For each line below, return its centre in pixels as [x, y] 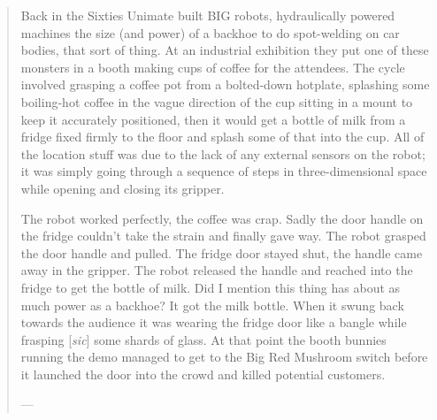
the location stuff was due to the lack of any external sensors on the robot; [223, 153]
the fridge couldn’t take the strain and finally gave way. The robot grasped [223, 236]
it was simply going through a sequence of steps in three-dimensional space [224, 171]
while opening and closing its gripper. [123, 188]
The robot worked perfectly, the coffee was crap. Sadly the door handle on [222, 218]
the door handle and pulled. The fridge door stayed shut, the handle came [222, 252]
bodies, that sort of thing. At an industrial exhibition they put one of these [225, 50]
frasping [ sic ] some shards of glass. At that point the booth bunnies [203, 339]
